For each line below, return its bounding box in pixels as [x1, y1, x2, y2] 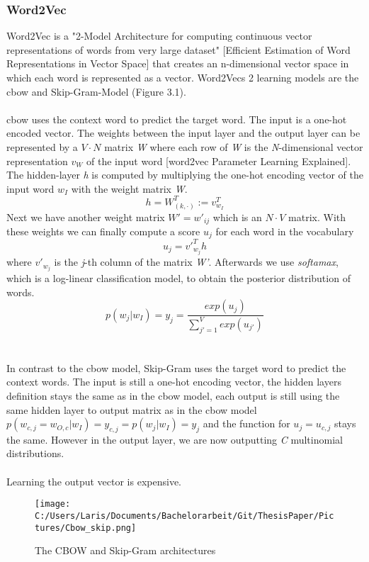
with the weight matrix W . [71, 181, 188, 196]
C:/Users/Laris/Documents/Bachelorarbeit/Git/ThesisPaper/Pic [35, 510, 334, 521]
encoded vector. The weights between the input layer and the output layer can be [6, 125, 361, 140]
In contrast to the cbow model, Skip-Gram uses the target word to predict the [6, 360, 346, 375]
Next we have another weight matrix [6, 209, 165, 224]
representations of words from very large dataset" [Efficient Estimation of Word [6, 42, 351, 57]
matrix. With [288, 209, 346, 224]
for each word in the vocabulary [215, 224, 354, 239]
